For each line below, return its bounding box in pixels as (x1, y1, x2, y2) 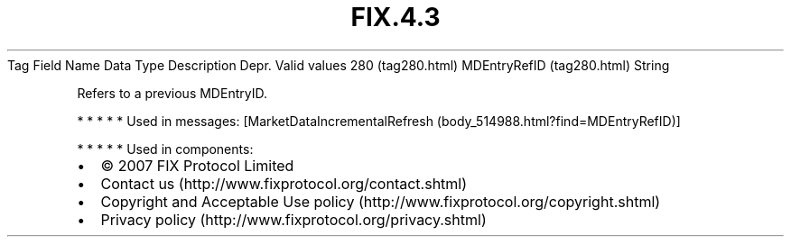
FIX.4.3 (350, 2, 441, 32)
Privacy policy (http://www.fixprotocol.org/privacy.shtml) (100, 210, 487, 229)
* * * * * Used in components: (77, 140, 254, 157)
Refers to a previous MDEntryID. (77, 85, 267, 101)
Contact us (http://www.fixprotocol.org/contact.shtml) (100, 174, 468, 193)
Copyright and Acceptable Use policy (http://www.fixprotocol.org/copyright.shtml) (100, 192, 661, 211)
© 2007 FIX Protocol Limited (100, 156, 294, 175)
